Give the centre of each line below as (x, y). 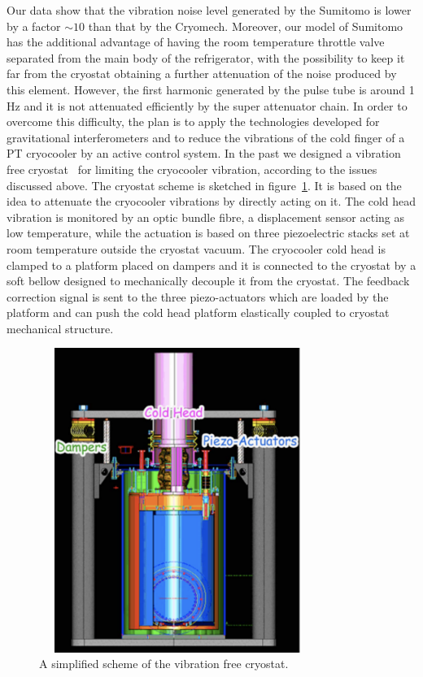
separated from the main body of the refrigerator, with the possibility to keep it (206, 57)
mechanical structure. (60, 328)
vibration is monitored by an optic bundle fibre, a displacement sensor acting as (206, 217)
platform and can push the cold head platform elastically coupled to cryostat (198, 312)
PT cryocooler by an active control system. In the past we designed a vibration (204, 153)
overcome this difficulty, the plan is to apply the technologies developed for (193, 122)
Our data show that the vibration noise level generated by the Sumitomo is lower (209, 10)
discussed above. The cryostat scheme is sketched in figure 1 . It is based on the (204, 185)
